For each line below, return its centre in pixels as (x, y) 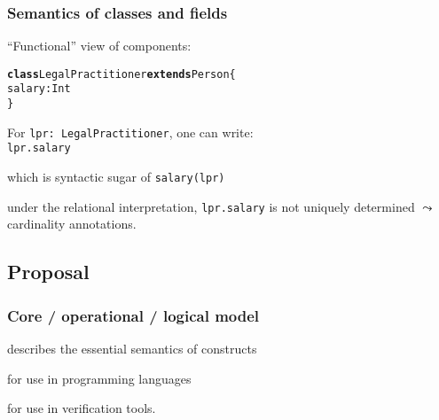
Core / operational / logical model (133, 315)
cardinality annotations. (72, 224)
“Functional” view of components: (99, 46)
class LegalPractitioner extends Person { (122, 74)
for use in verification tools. (82, 408)
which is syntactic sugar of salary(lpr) (116, 177)
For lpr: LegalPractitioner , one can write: (130, 132)
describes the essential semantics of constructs (132, 348)
